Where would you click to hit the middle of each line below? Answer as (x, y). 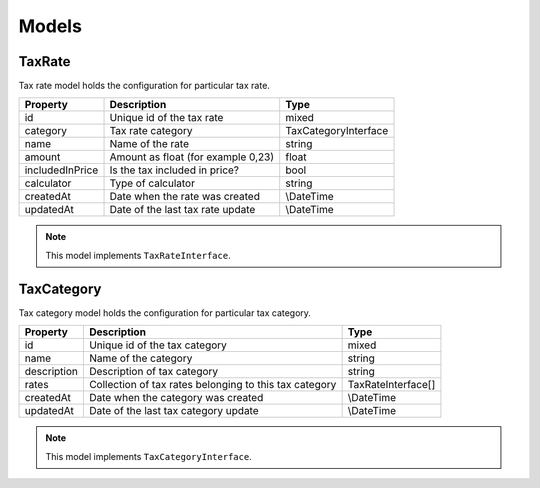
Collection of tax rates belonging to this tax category (212, 385)
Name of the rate (149, 144)
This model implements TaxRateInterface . (138, 255)
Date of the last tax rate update (182, 210)
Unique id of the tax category (157, 345)
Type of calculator (152, 183)
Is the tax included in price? (174, 170)
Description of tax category (153, 372)
